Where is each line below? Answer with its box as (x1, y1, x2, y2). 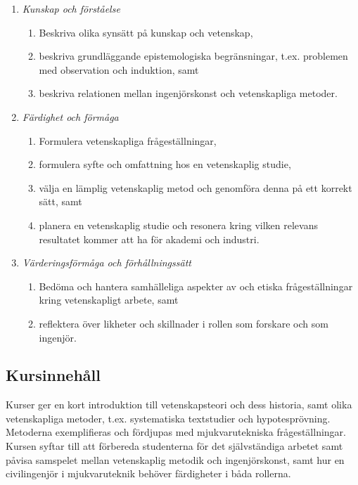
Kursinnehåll (6, 364, 101, 386)
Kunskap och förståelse (22, 1, 120, 15)
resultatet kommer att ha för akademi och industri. (39, 231, 260, 246)
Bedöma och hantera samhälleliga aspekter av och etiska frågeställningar (39, 278, 353, 293)
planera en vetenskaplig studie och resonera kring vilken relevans (39, 217, 318, 232)
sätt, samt (39, 194, 82, 209)
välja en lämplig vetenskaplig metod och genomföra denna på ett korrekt (39, 180, 352, 195)
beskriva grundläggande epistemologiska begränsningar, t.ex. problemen (39, 48, 348, 63)
